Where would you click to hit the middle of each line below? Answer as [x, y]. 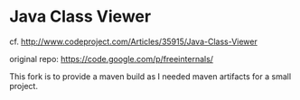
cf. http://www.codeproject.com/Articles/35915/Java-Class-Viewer [133, 41]
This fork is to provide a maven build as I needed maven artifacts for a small [150, 76]
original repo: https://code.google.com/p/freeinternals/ [112, 59]
